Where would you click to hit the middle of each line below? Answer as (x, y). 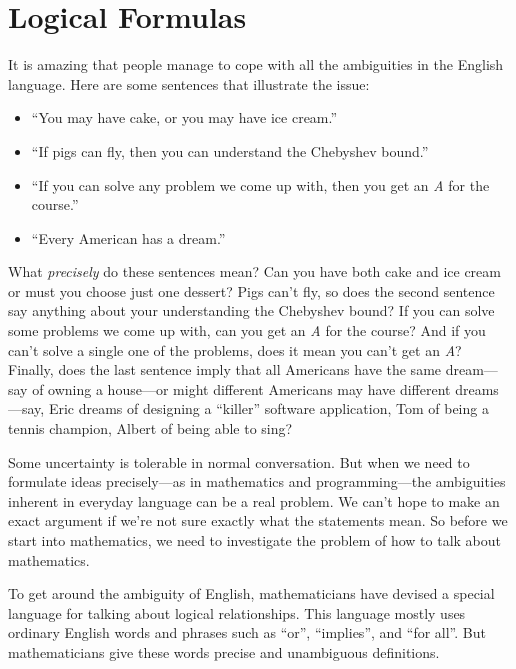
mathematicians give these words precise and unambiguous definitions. (224, 651)
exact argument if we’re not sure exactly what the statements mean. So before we (258, 520)
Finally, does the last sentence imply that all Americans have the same (225, 369)
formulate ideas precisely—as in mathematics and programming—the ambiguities (257, 481)
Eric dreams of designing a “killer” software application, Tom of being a (268, 408)
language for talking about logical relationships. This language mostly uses (237, 612)
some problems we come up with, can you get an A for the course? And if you (247, 330)
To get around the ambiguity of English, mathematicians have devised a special (251, 593)
